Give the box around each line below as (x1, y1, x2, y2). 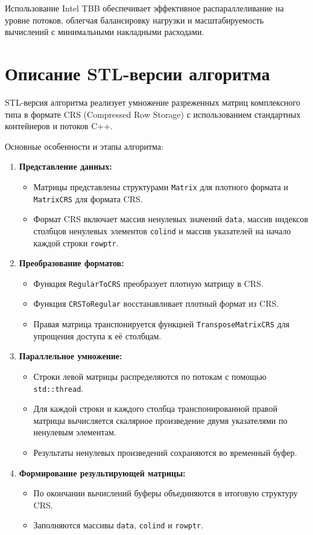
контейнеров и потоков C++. (5, 120, 113, 132)
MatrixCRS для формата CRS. (33, 192, 143, 205)
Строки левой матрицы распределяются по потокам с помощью (33, 370, 267, 382)
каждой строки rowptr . (33, 236, 119, 249)
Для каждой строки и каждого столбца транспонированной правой (33, 402, 277, 415)
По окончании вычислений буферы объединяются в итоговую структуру (33, 487, 298, 499)
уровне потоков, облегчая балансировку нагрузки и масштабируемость (5, 13, 264, 26)
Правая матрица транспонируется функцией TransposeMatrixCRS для (33, 318, 290, 330)
